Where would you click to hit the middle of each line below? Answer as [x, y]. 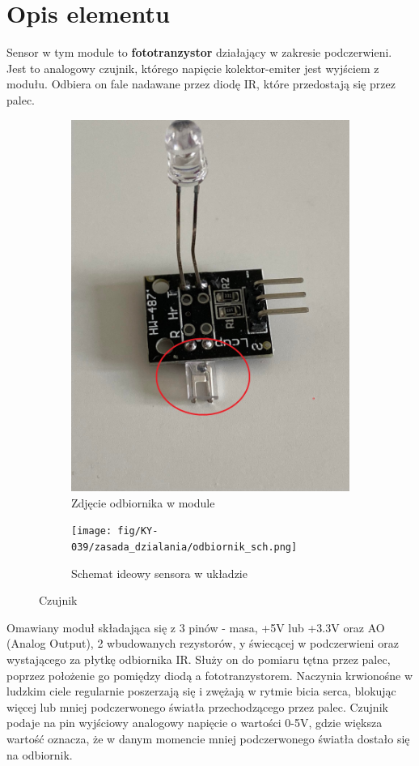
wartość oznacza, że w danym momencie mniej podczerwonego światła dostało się [208, 738]
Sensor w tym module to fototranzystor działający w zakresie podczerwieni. [199, 52]
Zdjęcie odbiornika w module [143, 502]
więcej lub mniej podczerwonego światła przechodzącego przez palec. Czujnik [197, 706]
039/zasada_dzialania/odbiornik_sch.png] [184, 547]
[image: [92, 531]
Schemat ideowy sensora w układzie [159, 573]
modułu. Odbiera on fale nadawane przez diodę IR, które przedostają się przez [201, 84]
